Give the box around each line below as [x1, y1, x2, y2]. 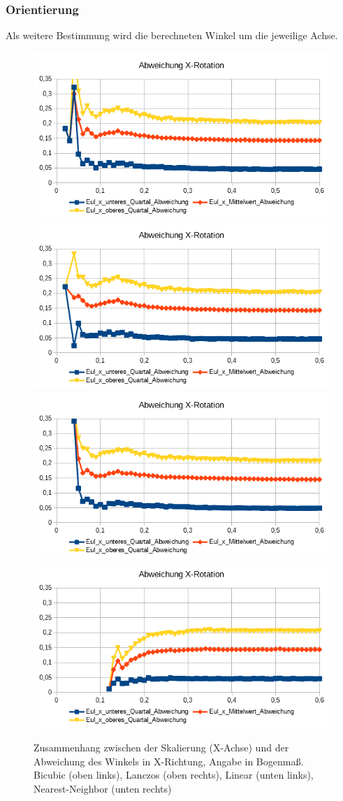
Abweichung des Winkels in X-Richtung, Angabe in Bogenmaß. [34, 753, 304, 768]
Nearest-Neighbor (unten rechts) [34, 781, 172, 796]
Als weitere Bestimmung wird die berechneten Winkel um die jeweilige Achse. [6, 28, 338, 43]
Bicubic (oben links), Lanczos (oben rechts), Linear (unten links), [34, 767, 314, 782]
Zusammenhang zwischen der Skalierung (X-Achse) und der [34, 740, 289, 755]
